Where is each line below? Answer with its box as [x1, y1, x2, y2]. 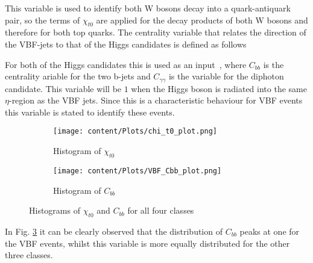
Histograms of [29, 204, 80, 217]
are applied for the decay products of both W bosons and [96, 13, 308, 26]
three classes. [5, 249, 53, 261]
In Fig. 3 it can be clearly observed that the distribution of [5, 224, 223, 237]
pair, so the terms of [5, 13, 80, 26]
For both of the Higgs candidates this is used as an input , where [5, 58, 247, 70]
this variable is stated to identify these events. [5, 105, 175, 118]
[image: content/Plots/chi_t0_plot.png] [53, 127, 218, 136]
